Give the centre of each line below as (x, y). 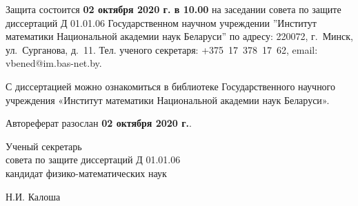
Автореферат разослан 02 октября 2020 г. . (99, 123)
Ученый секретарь (44, 146)
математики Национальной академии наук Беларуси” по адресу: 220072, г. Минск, (180, 36)
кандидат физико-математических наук (86, 173)
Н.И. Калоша (33, 196)
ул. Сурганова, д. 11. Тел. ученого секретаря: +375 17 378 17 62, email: (162, 49)
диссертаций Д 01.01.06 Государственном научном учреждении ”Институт (161, 22)
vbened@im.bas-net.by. (54, 63)
